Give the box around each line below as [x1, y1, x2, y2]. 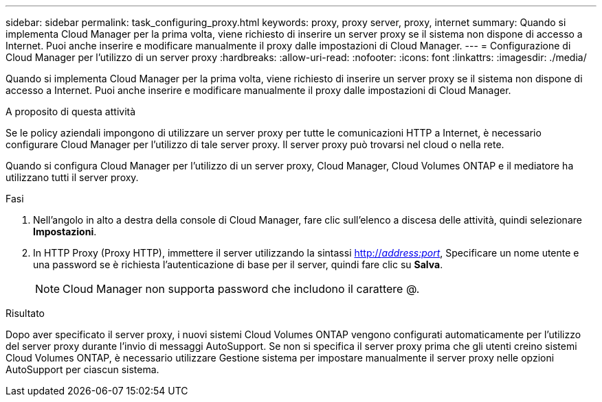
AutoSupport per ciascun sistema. [5, 364, 159, 375]
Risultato [5, 307, 45, 319]
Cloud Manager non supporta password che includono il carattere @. [63, 282, 420, 296]
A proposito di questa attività [5, 106, 136, 117]
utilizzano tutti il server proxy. [5, 172, 139, 183]
